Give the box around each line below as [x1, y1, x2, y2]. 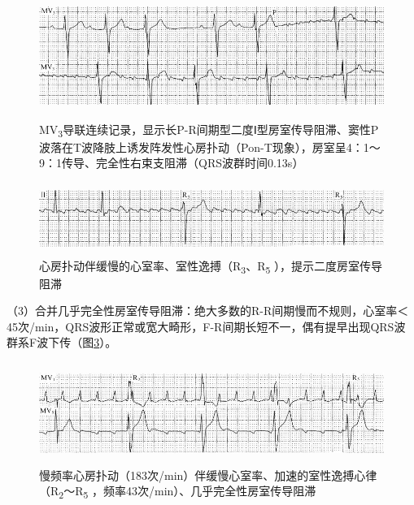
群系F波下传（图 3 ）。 [7, 334, 117, 351]
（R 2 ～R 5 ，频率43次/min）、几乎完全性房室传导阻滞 [39, 482, 316, 501]
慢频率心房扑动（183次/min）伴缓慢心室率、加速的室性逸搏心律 [39, 466, 377, 483]
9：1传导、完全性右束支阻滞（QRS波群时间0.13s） [39, 154, 304, 171]
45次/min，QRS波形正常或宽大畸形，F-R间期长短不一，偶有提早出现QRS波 [7, 317, 406, 335]
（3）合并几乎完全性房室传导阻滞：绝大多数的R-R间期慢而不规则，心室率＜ [7, 302, 409, 319]
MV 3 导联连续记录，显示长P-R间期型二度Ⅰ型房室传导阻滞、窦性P [39, 120, 379, 140]
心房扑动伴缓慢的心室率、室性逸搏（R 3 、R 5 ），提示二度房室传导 [39, 257, 382, 276]
